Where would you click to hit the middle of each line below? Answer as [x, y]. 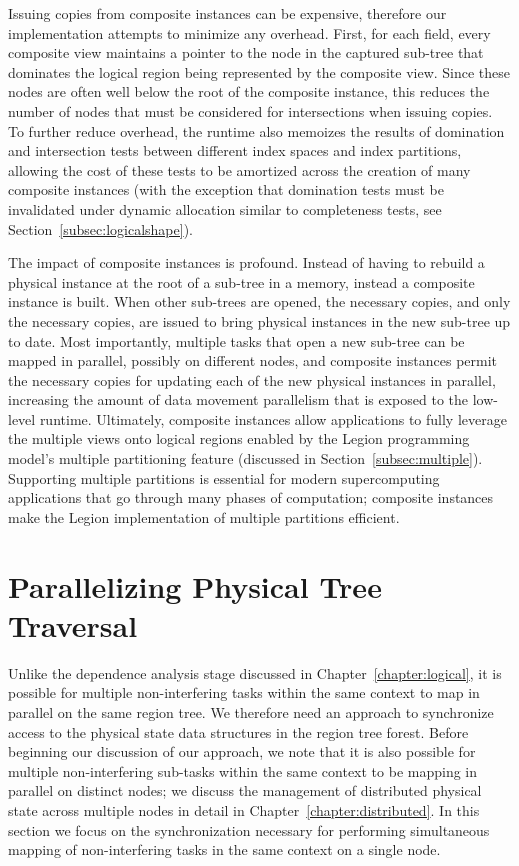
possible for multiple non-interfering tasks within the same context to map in [244, 692]
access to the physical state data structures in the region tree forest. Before [238, 731]
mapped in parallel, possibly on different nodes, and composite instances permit [253, 360]
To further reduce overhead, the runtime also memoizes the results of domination [256, 130]
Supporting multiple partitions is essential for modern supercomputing [224, 477]
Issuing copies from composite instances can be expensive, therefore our [227, 13]
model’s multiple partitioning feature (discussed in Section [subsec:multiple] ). [245, 458]
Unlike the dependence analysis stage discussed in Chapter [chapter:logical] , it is [255, 672]
